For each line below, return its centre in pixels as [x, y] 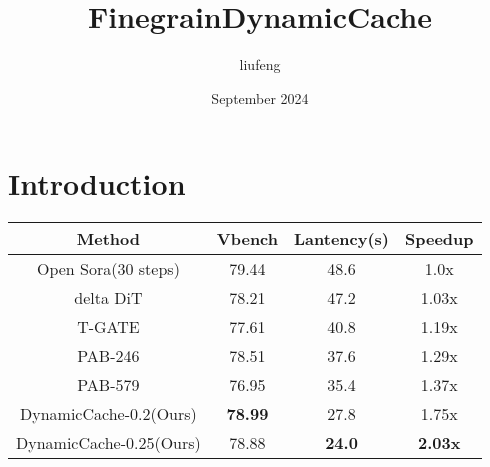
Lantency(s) [341, 239]
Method [108, 239]
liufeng [260, 64]
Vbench [247, 239]
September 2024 [260, 97]
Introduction [97, 183]
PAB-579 [108, 385]
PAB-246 [108, 356]
